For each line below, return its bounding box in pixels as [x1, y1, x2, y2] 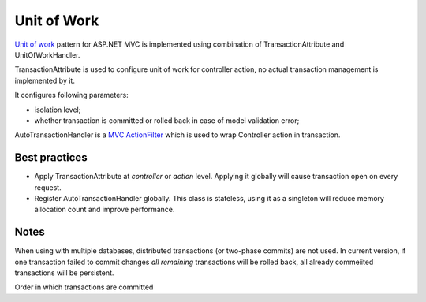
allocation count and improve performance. [34, 205, 175, 214]
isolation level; [34, 105, 81, 114]
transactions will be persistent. [14, 268, 114, 278]
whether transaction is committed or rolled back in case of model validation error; [34, 115, 300, 125]
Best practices [14, 151, 88, 165]
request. [34, 182, 62, 192]
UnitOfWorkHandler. [14, 50, 80, 59]
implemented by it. [14, 76, 75, 85]
